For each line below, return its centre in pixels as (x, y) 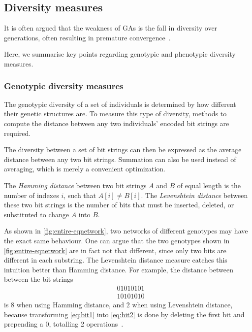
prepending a (24, 324)
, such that (80, 195)
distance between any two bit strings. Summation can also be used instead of (120, 159)
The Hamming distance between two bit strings (75, 185)
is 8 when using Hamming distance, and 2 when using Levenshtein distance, (118, 304)
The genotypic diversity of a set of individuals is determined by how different (120, 104)
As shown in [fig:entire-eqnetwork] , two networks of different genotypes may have (126, 231)
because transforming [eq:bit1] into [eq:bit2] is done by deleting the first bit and (124, 314)
